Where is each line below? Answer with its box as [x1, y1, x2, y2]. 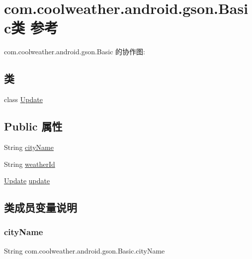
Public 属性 [4, 119, 63, 134]
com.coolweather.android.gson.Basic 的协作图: [4, 46, 145, 57]
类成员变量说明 [4, 200, 77, 215]
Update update [4, 175, 50, 186]
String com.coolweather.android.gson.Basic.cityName [4, 245, 165, 256]
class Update [4, 94, 43, 105]
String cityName [4, 141, 54, 152]
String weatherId [4, 158, 55, 169]
